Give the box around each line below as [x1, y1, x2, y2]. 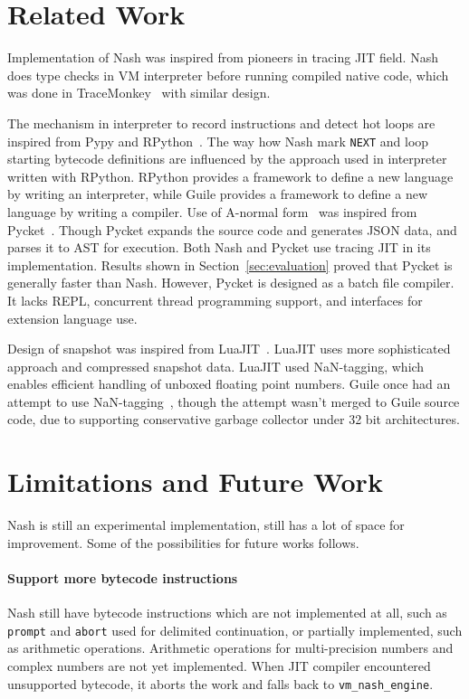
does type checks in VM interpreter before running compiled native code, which [7, 65, 449, 84]
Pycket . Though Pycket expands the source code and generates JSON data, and [7, 220, 457, 239]
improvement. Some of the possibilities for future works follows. [7, 533, 359, 552]
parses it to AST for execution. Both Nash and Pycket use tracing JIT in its [7, 238, 431, 257]
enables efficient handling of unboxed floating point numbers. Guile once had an [7, 374, 451, 393]
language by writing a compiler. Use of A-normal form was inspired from [7, 202, 417, 221]
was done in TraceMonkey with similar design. [7, 83, 271, 102]
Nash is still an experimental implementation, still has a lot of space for [7, 515, 405, 534]
